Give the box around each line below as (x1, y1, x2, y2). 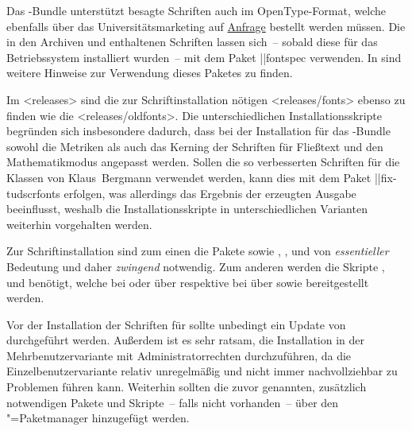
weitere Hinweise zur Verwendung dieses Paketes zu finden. (6, 64, 293, 81)
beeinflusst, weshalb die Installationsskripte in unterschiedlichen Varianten (6, 200, 368, 217)
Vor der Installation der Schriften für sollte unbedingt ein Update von (6, 316, 346, 332)
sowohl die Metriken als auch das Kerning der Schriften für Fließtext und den (6, 138, 383, 154)
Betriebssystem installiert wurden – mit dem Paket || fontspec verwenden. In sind (6, 49, 402, 65)
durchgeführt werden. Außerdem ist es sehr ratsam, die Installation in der (6, 332, 364, 348)
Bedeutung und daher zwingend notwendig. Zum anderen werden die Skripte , (6, 258, 385, 274)
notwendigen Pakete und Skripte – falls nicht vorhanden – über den (6, 394, 339, 410)
